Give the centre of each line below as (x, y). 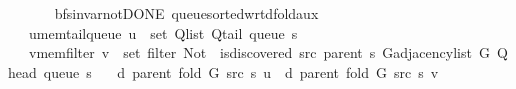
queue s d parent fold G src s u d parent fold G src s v (241, 71)
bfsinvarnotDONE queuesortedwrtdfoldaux (186, 13)
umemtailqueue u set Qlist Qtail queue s (163, 32)
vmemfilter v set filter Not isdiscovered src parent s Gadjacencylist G (259, 52)
